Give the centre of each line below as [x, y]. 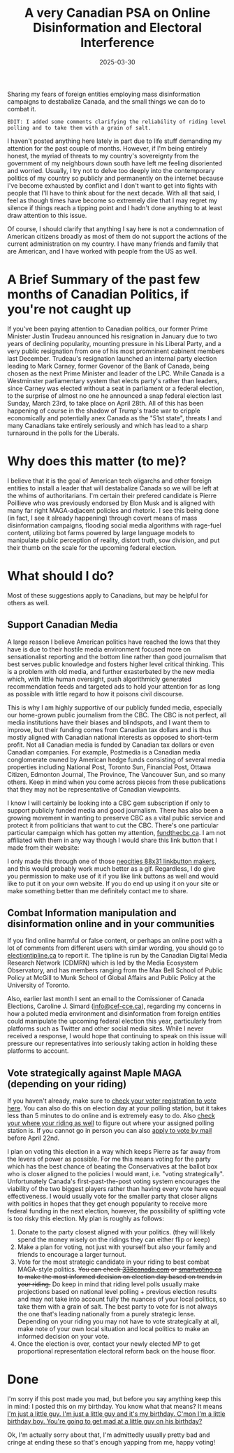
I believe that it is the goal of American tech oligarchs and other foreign [109, 481]
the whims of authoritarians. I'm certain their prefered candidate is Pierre [112, 495]
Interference [117, 43]
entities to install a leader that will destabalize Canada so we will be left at [113, 488]
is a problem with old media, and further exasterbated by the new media [111, 671]
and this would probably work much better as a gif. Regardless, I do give [111, 868]
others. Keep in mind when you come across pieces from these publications [117, 782]
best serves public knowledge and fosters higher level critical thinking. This [116, 664]
